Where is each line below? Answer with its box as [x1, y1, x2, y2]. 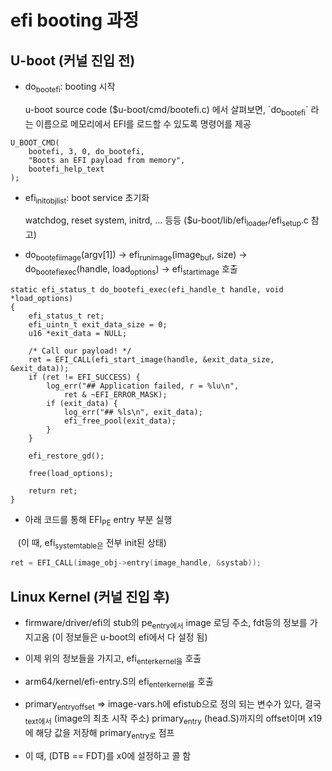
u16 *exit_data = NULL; [28, 328, 128, 338]
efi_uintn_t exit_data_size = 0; [28, 319, 168, 330]
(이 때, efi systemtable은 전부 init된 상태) [17, 536, 167, 551]
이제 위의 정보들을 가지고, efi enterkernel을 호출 [24, 652, 202, 666]
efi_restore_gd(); [28, 451, 105, 461]
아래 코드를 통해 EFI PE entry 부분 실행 [24, 513, 173, 528]
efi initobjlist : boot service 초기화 [24, 191, 150, 206]
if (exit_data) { [46, 398, 118, 408]
